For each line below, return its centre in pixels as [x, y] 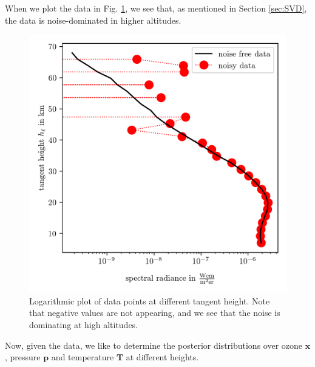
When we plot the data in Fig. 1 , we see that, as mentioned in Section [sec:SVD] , [156, 8]
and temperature [83, 357]
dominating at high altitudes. [84, 324]
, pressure [23, 357]
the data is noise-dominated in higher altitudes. [93, 20]
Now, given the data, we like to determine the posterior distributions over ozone [154, 345]
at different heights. [162, 357]
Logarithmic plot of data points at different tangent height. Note [150, 300]
